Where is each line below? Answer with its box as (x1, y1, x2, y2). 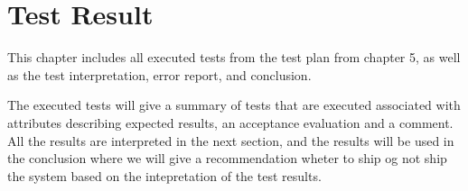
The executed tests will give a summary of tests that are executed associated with (7, 95, 461, 114)
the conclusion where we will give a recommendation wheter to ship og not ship (7, 149, 447, 168)
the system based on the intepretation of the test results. (7, 166, 322, 185)
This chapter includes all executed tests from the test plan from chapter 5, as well (7, 48, 461, 67)
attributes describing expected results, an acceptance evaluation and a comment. (7, 113, 454, 132)
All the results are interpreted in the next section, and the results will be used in (7, 131, 454, 150)
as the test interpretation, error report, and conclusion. (7, 65, 312, 84)
